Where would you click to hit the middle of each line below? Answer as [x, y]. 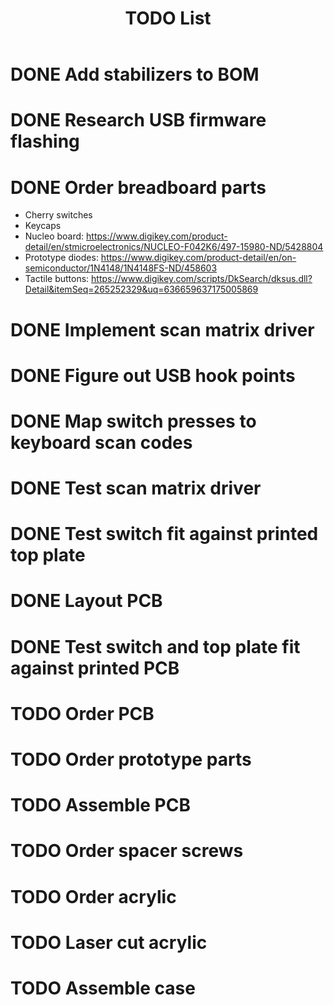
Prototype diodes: [61, 258]
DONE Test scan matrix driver [136, 488]
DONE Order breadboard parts [138, 187]
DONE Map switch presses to [133, 421]
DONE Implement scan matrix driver [162, 329]
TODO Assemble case [103, 988]
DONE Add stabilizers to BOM [135, 74]
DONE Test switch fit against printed [164, 534]
